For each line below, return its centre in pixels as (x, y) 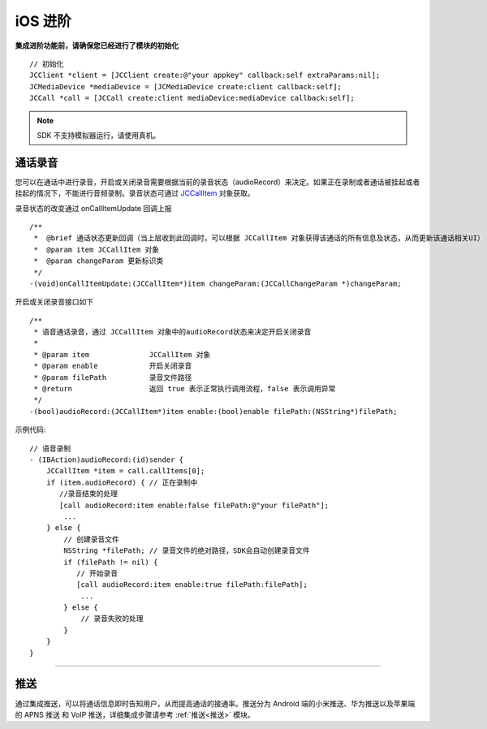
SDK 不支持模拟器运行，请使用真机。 (99, 135)
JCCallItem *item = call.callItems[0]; (125, 471)
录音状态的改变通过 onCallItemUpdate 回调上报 (93, 208)
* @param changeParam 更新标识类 (99, 261)
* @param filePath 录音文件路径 (113, 377)
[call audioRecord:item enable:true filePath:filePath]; (192, 585)
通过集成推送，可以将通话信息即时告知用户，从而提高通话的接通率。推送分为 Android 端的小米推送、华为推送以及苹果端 (215, 703)
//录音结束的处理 (88, 494)
